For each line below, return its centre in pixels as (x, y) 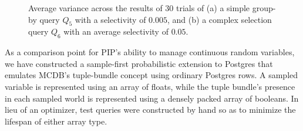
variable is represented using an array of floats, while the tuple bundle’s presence (150, 86)
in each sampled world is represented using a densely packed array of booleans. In (152, 98)
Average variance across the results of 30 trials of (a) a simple (139, 8)
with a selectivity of (110, 19)
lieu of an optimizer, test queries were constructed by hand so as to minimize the (150, 110)
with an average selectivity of (116, 31)
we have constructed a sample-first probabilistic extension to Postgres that (139, 63)
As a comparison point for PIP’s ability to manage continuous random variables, (150, 52)
